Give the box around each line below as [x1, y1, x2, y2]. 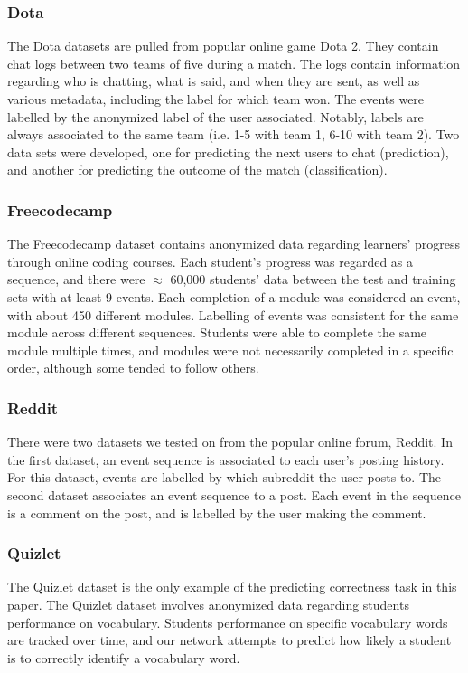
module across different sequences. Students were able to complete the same [7, 323, 427, 342]
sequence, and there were [7, 270, 145, 289]
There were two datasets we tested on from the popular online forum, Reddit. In [7, 432, 453, 451]
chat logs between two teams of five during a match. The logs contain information [7, 53, 461, 72]
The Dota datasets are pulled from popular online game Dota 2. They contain [7, 36, 439, 55]
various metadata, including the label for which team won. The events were [7, 90, 425, 108]
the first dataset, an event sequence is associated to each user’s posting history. [7, 450, 445, 469]
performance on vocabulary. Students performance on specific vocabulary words [7, 612, 448, 631]
